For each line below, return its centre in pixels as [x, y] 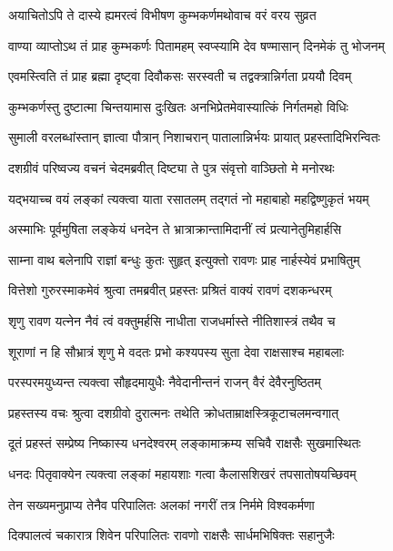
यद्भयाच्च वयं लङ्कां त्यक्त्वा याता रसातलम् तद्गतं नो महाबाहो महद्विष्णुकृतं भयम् [189, 198]
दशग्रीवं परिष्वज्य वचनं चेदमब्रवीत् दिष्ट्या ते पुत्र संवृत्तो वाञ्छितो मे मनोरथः [171, 167]
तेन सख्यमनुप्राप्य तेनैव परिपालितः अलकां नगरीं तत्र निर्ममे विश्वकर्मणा [161, 504]
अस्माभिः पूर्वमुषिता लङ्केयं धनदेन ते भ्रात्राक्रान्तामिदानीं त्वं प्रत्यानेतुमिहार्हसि [175, 229]
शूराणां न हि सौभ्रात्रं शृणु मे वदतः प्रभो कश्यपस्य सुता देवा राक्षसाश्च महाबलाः [176, 351]
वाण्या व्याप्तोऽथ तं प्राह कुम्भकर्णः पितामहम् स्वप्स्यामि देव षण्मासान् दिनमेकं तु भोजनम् [196, 45]
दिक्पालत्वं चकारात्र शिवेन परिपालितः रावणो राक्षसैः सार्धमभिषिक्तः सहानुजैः [171, 535]
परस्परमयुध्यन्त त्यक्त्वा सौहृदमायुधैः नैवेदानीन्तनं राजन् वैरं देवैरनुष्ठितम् [165, 382]
